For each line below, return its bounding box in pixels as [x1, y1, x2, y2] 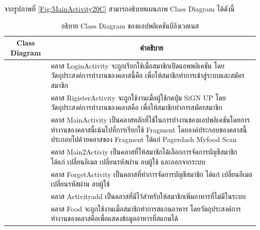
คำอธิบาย [140, 42, 163, 52]
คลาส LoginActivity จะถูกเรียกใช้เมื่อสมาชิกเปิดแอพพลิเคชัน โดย [50, 60, 224, 70]
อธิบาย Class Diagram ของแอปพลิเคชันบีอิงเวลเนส [61, 20, 199, 30]
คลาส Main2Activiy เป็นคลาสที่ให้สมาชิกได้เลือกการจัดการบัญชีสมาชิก [50, 146, 237, 157]
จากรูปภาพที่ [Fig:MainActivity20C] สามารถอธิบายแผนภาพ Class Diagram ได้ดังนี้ [4, 3, 235, 13]
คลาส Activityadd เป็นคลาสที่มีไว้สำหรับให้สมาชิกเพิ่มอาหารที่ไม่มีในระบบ [50, 191, 246, 201]
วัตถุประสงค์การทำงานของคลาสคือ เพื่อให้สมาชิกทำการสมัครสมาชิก [50, 102, 222, 112]
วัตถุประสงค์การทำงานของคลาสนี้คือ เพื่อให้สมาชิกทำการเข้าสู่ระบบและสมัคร [50, 70, 245, 80]
